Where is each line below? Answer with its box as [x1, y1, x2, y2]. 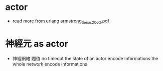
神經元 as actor [5, 38, 69, 49]
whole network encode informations [12, 61, 88, 67]
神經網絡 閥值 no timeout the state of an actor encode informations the [12, 55, 158, 61]
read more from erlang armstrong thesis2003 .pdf [12, 18, 109, 25]
